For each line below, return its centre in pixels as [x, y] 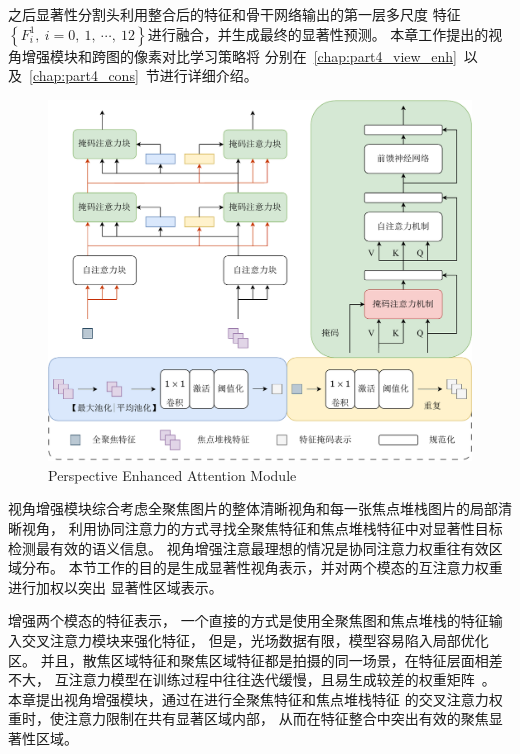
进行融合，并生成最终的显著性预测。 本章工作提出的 [318, 33]
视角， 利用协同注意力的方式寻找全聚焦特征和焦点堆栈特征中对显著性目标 [262, 528]
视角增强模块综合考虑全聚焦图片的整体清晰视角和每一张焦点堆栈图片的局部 [253, 508]
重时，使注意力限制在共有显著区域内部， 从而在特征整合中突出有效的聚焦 [248, 718]
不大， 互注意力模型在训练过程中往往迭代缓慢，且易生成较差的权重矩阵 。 [252, 679]
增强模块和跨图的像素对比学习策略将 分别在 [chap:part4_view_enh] [239, 55]
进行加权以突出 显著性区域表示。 [115, 586]
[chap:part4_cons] [84, 75]
